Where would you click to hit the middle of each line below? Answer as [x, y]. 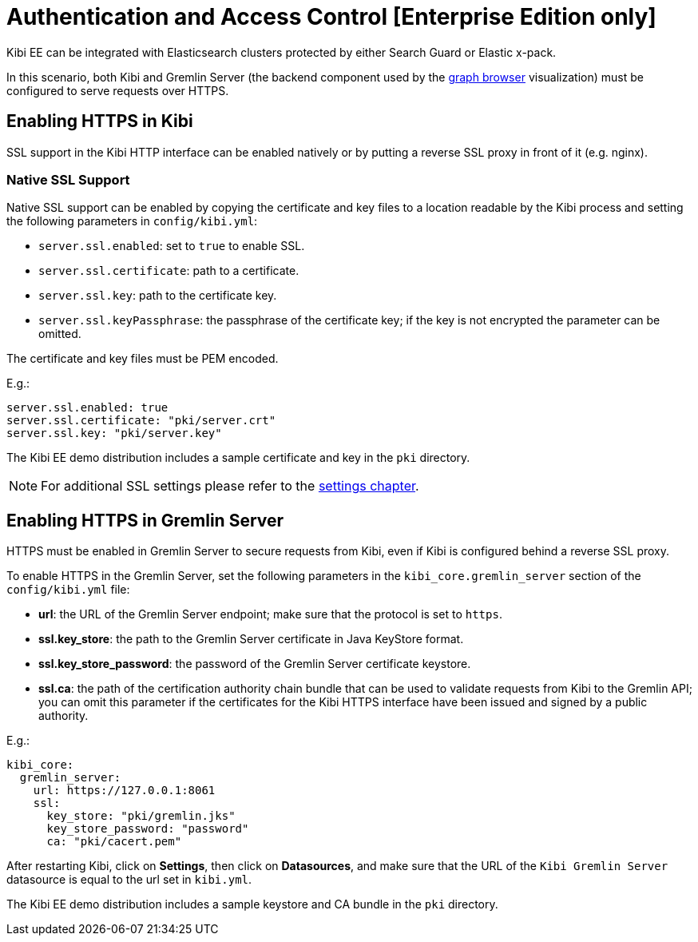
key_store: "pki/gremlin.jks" [141, 816]
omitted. [60, 334]
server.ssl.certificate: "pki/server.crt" [141, 421]
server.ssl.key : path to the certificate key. [158, 296]
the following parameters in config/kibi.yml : [132, 221]
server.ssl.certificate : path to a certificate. [169, 271]
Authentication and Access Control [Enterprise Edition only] [331, 17]
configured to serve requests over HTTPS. [118, 90]
